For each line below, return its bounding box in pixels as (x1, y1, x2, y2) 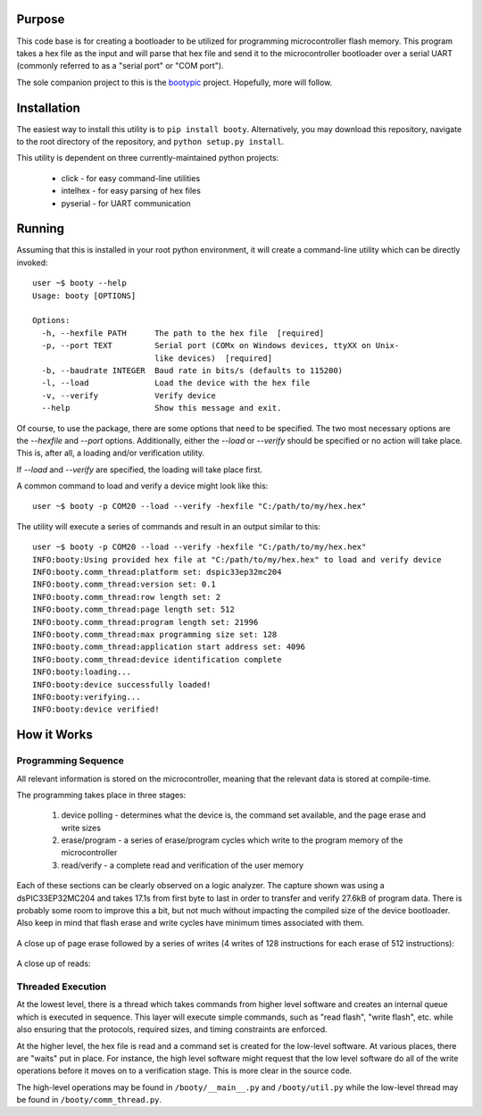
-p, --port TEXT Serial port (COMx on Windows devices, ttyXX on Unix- (41, 340, 400, 351)
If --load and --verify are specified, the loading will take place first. (16, 464, 263, 475)
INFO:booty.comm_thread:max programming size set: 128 (32, 629, 278, 639)
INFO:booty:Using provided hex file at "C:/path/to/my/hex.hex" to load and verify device (32, 554, 442, 564)
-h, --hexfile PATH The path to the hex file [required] (41, 328, 325, 338)
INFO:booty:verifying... (32, 692, 141, 702)
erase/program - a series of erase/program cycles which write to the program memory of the (61, 835, 403, 845)
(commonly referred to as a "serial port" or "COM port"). (16, 61, 224, 71)
